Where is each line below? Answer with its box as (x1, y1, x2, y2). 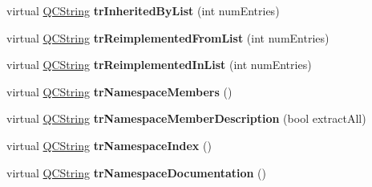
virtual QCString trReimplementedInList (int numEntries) (6, 56, 312, 73)
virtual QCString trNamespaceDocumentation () (6, 164, 267, 181)
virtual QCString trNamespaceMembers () (6, 83, 232, 100)
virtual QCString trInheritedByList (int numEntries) (6, 2, 280, 18)
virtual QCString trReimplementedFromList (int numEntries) (6, 29, 330, 46)
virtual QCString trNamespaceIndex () (6, 136, 212, 153)
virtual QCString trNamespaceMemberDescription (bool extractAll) (6, 110, 366, 127)
